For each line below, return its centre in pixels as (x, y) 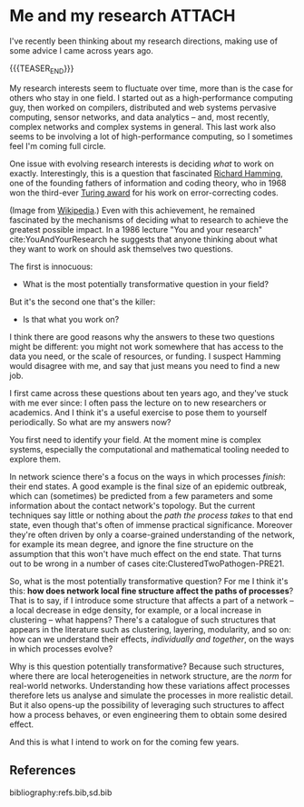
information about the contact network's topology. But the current (132, 505)
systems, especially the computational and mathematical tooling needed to (149, 449)
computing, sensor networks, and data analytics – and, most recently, (139, 117)
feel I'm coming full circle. (58, 145)
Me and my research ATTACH (123, 16)
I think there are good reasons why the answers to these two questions (142, 336)
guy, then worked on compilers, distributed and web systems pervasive (143, 107)
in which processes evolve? (61, 648)
